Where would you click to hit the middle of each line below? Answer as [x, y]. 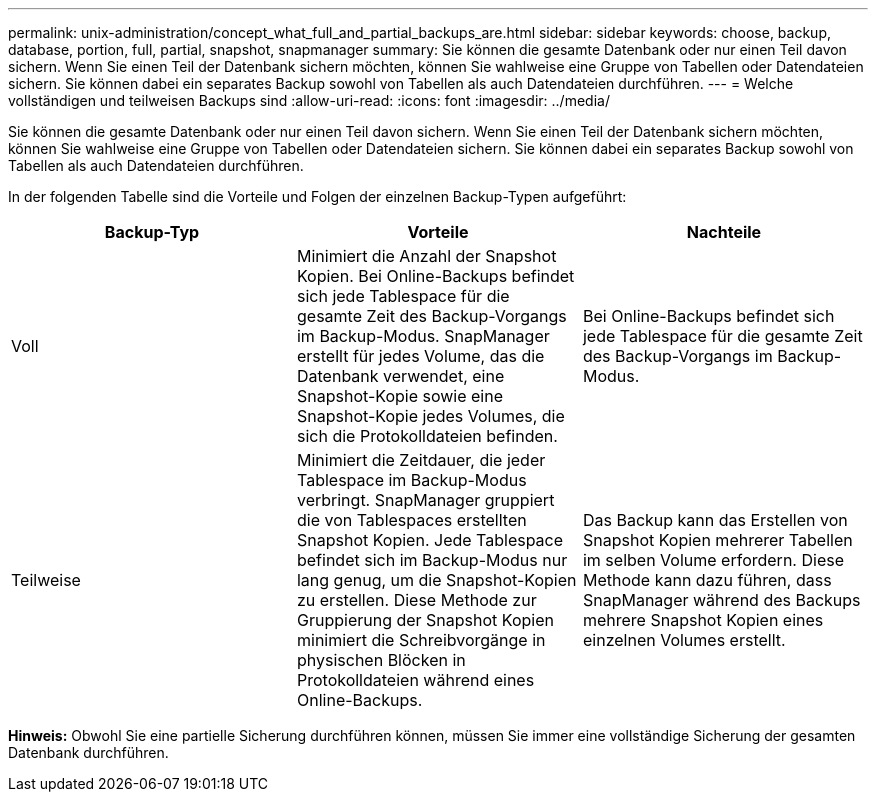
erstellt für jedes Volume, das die [420, 356]
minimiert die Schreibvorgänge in [421, 640]
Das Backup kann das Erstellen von [715, 520]
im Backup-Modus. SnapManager [423, 336]
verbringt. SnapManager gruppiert [425, 500]
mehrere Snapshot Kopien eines [703, 620]
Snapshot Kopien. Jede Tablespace [430, 540]
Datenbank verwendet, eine [400, 376]
